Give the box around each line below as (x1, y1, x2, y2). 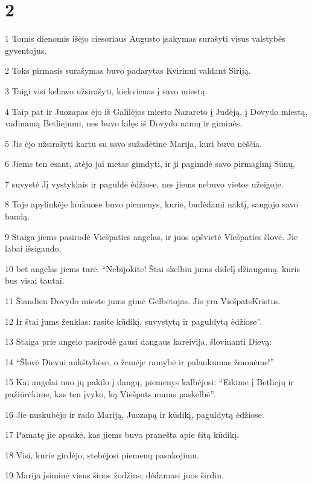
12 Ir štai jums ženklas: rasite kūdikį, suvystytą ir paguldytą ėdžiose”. (5, 314, 263, 327)
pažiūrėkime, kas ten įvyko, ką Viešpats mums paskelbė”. (5, 388, 215, 400)
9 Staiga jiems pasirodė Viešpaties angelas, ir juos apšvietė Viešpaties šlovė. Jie (5, 230, 298, 242)
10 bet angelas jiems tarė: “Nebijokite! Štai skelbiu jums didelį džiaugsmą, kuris (5, 262, 300, 275)
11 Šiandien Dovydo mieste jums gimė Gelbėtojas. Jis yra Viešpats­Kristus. (5, 295, 281, 307)
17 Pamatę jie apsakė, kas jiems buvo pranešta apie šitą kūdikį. (5, 428, 239, 441)
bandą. (5, 210, 30, 223)
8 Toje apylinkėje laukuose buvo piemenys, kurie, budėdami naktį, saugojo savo (5, 198, 298, 210)
